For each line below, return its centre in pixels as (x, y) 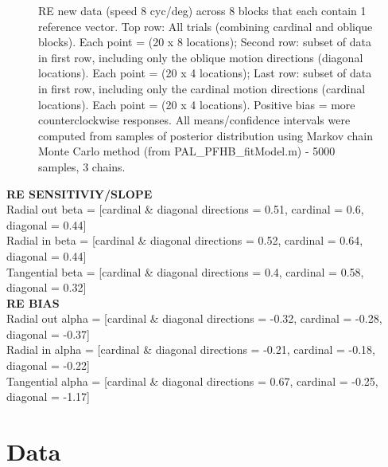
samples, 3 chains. (82, 166)
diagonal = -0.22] (48, 365)
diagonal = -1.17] (48, 396)
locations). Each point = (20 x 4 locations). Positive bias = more (197, 104)
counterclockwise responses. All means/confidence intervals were (194, 120)
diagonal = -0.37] (48, 334)
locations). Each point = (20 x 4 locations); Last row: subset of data (205, 73)
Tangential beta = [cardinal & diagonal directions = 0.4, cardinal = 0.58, (185, 271)
